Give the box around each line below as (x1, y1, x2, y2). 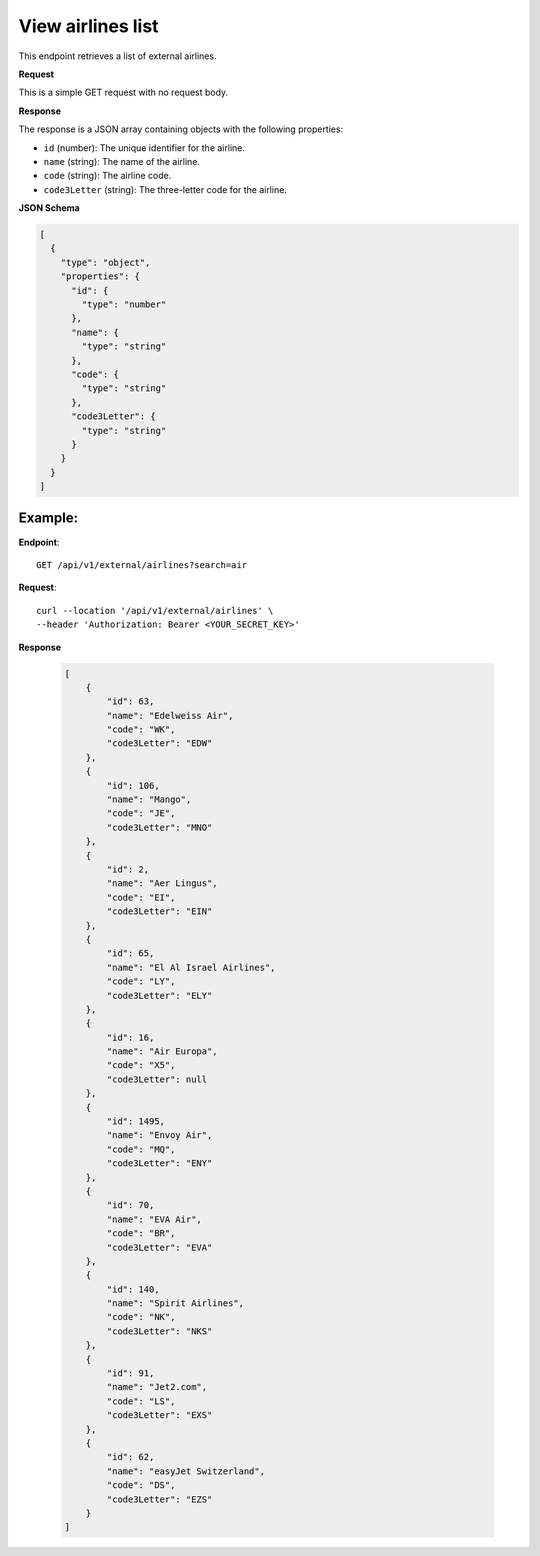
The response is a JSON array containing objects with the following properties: (18, 123, 344, 135)
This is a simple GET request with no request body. (18, 86, 229, 99)
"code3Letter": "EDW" (106, 738, 213, 749)
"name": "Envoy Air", (106, 1130, 213, 1141)
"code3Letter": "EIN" (106, 906, 213, 917)
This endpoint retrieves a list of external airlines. (18, 50, 217, 62)
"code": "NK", (106, 1311, 176, 1323)
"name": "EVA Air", (106, 1213, 202, 1225)
